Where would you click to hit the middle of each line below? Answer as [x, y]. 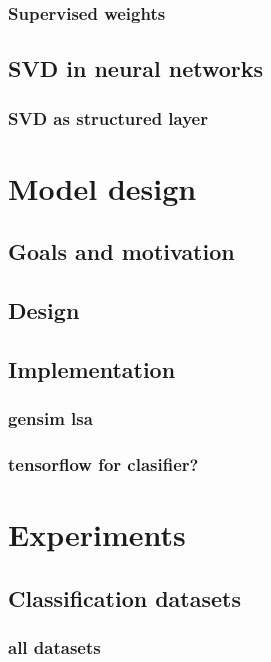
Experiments [97, 534]
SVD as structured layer [108, 117]
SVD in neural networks [136, 68]
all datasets [54, 646]
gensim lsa [50, 418]
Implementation [92, 368]
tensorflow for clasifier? [103, 463]
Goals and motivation [121, 251]
